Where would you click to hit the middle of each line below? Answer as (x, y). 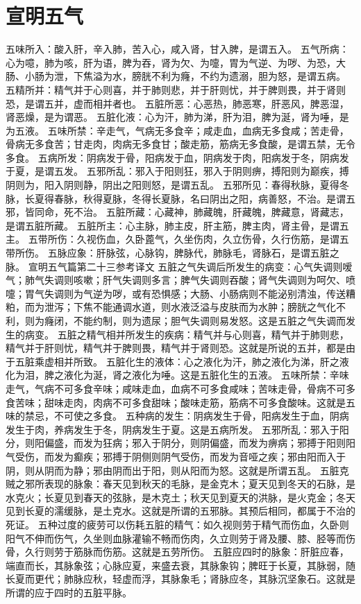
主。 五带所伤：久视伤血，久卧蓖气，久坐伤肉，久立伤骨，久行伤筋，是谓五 (177, 239)
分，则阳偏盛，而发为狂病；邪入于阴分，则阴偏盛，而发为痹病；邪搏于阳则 (176, 443)
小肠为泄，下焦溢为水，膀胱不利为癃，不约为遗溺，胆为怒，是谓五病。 (185, 76)
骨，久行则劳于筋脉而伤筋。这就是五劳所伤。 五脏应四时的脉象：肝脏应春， (177, 552)
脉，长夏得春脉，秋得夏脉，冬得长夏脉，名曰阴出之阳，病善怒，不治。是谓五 (180, 198)
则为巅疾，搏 (320, 171)
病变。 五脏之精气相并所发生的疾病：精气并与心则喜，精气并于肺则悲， (187, 334)
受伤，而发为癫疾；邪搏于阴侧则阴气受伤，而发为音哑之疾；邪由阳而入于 (180, 456)
